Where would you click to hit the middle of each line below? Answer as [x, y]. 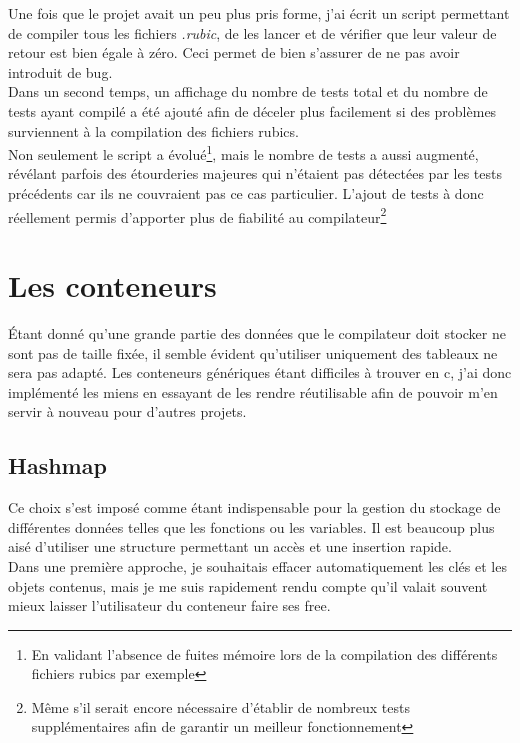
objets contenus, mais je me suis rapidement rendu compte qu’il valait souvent [248, 585]
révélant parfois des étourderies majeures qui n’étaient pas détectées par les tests [255, 173]
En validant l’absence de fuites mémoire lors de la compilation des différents [264, 653]
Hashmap [57, 465]
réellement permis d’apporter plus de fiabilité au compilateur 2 [197, 215]
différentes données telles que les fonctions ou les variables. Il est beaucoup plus [251, 526]
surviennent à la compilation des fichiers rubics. [153, 130]
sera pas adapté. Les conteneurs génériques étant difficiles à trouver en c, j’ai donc [260, 372]
